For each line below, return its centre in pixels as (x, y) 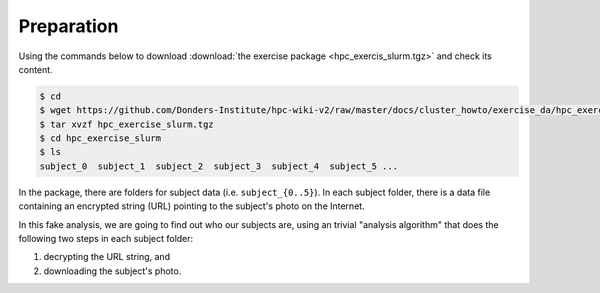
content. (36, 69)
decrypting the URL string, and (106, 257)
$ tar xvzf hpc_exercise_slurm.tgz (126, 124)
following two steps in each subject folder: (106, 239)
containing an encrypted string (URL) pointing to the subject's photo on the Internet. (191, 206)
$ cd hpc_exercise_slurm (100, 138)
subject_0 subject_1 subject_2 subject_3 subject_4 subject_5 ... (219, 166)
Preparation (68, 26)
